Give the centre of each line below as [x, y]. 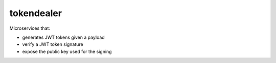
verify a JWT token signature [53, 44]
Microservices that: [30, 28]
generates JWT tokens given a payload [63, 37]
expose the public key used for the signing [67, 51]
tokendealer [36, 13]
